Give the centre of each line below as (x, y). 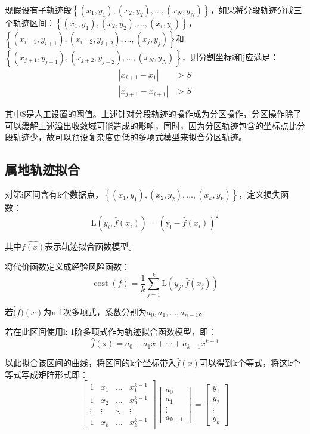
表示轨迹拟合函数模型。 (91, 246)
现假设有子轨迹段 (38, 10)
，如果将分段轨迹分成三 (256, 10)
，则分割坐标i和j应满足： (230, 57)
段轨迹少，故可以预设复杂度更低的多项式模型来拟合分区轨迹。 (126, 137)
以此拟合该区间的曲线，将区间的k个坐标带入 (91, 363)
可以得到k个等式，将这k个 (250, 363)
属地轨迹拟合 (42, 169)
